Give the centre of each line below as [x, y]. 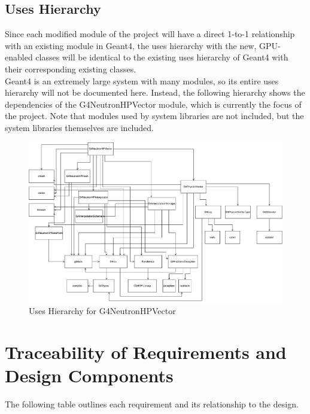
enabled [19, 57]
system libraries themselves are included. [79, 127]
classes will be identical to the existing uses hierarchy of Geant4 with [162, 57]
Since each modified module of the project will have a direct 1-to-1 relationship [150, 34]
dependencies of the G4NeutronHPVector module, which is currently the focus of [153, 104]
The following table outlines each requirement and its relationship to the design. [152, 404]
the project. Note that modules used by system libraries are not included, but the [154, 116]
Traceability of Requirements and [146, 352]
